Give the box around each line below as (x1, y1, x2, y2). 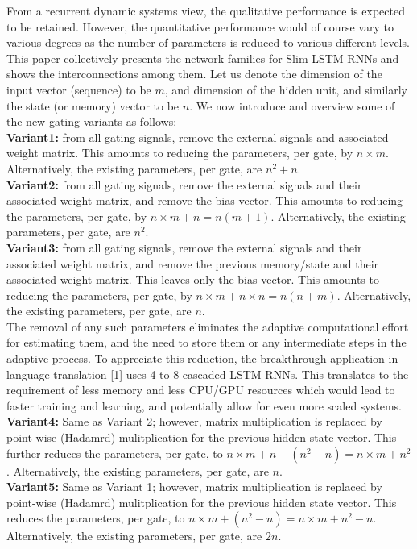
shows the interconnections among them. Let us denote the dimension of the (6, 65, 382, 82)
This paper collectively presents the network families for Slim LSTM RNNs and (6, 49, 399, 66)
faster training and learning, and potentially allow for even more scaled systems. (6, 397, 402, 414)
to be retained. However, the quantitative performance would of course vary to (6, 18, 394, 35)
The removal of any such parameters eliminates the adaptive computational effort (6, 318, 409, 335)
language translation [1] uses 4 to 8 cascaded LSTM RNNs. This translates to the (6, 365, 409, 382)
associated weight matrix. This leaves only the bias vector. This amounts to (6, 271, 379, 288)
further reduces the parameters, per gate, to (6, 444, 223, 461)
